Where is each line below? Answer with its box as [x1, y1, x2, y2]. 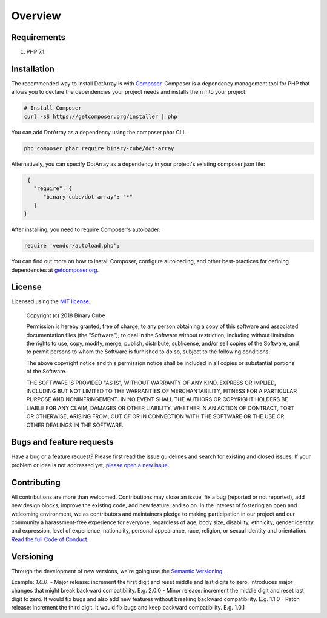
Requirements [11, 32, 66, 42]
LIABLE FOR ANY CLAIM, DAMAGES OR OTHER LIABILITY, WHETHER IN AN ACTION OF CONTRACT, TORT [26, 404, 295, 412]
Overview [11, 9, 61, 22]
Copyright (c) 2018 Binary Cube [26, 312, 105, 319]
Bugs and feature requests [11, 437, 114, 447]
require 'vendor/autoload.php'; [24, 242, 121, 249]
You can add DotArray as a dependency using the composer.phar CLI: [11, 128, 186, 136]
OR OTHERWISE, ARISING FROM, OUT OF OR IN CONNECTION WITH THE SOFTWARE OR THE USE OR [26, 413, 285, 420]
